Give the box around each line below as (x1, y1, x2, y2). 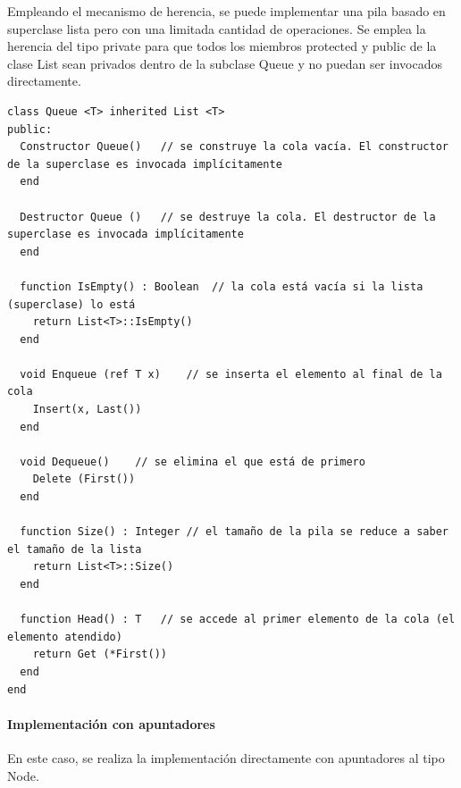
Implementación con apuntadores (7, 714, 215, 733)
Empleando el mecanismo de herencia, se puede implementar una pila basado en (7, 2, 446, 20)
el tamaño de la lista (7, 542, 142, 556)
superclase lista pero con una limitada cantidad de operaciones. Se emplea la (7, 19, 426, 38)
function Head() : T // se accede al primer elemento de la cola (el (20, 613, 456, 626)
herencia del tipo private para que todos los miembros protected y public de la (7, 37, 437, 55)
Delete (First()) (32, 473, 136, 486)
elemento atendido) (7, 630, 122, 643)
